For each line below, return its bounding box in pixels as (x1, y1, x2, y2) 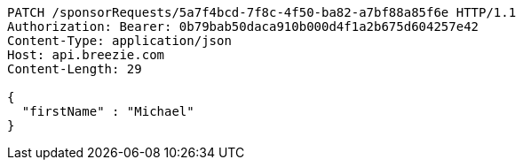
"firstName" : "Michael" (21, 104, 194, 118)
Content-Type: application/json (7, 34, 232, 48)
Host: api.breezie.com (7, 48, 165, 62)
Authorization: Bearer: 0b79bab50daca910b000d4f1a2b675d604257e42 (7, 19, 479, 34)
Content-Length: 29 (7, 62, 142, 76)
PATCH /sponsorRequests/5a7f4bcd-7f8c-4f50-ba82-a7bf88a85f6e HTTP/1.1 (7, 5, 517, 19)
